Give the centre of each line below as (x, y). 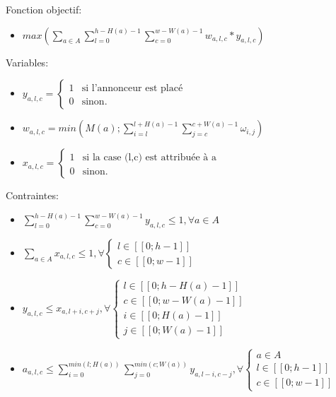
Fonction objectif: (44, 9)
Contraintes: (32, 195)
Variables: (27, 62)
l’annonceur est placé (137, 89)
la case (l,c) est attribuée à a (154, 158)
